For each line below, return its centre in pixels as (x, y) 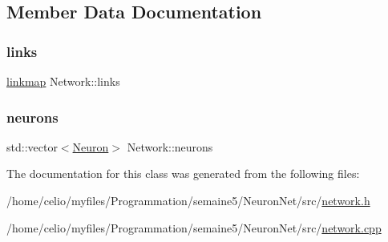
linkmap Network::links (63, 81)
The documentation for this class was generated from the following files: (183, 173)
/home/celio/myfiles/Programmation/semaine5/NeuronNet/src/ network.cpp (194, 227)
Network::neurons (170, 146)
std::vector (32, 146)
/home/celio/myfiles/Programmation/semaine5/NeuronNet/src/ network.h (188, 200)
